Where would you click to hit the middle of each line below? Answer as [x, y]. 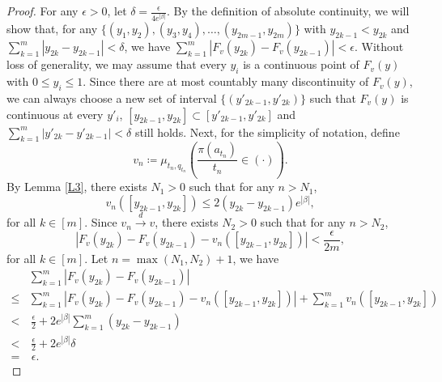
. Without [379, 47]
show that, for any [52, 29]
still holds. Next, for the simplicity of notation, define [267, 132]
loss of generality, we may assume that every [117, 64]
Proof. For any [42, 11]
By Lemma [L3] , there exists [77, 187]
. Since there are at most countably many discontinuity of [226, 81]
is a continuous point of [301, 64]
